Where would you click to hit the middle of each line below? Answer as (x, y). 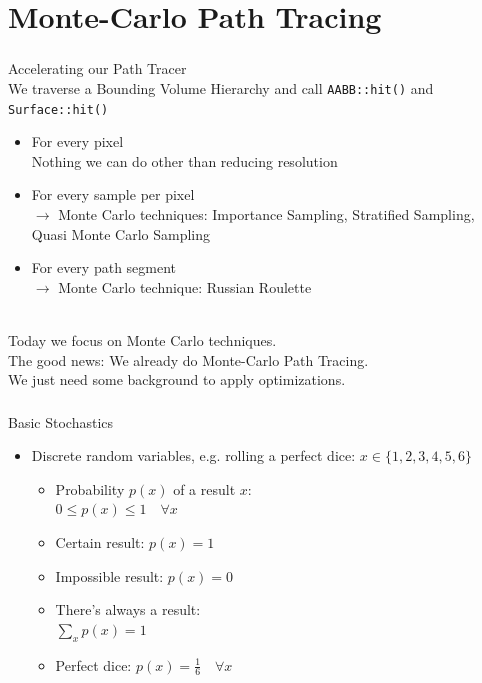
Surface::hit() (58, 109)
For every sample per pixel (113, 194)
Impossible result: (109, 575)
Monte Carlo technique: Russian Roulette (185, 286)
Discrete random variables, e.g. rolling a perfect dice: (193, 455)
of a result (204, 488)
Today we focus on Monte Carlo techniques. (142, 339)
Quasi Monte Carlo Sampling (121, 233)
